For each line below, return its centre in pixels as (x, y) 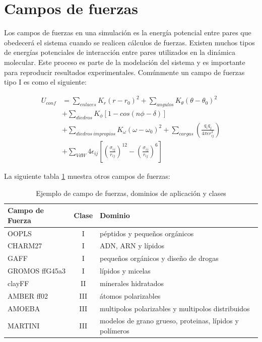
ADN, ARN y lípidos (132, 246)
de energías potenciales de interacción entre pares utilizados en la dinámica (120, 52)
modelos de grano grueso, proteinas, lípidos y (169, 321)
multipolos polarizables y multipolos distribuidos (175, 308)
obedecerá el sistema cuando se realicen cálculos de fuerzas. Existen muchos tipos (129, 42)
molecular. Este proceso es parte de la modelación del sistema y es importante (125, 62)
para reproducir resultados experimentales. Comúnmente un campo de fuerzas (124, 72)
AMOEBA (24, 308)
